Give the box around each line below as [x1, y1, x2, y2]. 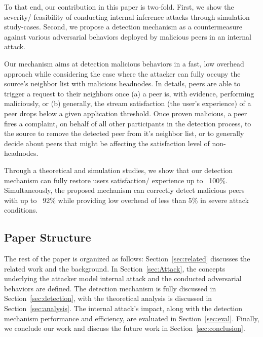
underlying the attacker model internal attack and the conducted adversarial [4, 273, 242, 284]
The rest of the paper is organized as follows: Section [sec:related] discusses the [4, 253, 250, 264]
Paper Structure [4, 229, 91, 245]
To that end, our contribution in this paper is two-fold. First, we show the [4, 2, 234, 12]
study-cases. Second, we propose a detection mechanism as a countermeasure [4, 21, 242, 32]
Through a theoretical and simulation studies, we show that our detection [4, 164, 233, 175]
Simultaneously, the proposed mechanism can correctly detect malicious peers [4, 185, 245, 195]
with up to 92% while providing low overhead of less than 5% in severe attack [4, 194, 249, 205]
